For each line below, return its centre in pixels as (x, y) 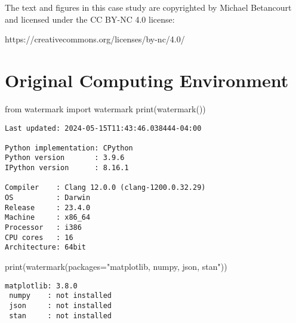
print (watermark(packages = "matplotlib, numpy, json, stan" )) (116, 267)
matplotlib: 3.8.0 (41, 286)
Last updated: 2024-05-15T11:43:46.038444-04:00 (103, 128)
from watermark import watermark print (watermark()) (105, 108)
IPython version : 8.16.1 (67, 168)
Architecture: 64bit (46, 247)
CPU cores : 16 (39, 237)
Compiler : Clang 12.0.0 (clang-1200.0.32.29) (105, 188)
